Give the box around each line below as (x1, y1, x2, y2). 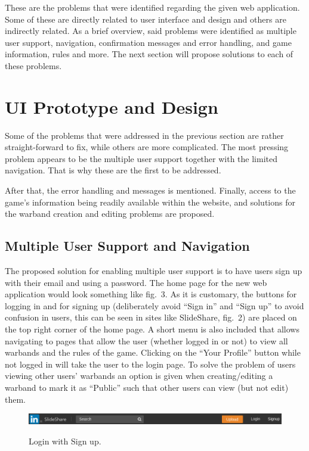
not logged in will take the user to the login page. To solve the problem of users (5, 357, 296, 370)
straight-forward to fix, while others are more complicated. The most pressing (5, 141, 289, 153)
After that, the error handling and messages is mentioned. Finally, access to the (5, 184, 296, 197)
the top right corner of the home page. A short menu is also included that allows (5, 323, 299, 335)
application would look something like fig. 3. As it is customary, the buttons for (5, 288, 297, 300)
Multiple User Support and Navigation (5, 237, 250, 255)
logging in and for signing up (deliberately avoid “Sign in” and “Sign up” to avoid (5, 299, 304, 312)
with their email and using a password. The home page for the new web (5, 276, 267, 288)
